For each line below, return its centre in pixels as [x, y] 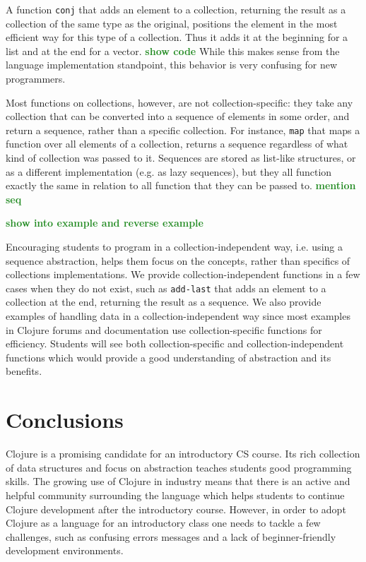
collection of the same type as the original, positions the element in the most [172, 23]
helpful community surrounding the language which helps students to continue [175, 495]
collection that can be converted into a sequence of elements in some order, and [178, 116]
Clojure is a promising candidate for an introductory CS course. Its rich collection [183, 454]
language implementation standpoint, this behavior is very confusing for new [172, 65]
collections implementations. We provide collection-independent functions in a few [183, 274]
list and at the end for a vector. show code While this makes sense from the [173, 50]
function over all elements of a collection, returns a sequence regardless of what [177, 144]
